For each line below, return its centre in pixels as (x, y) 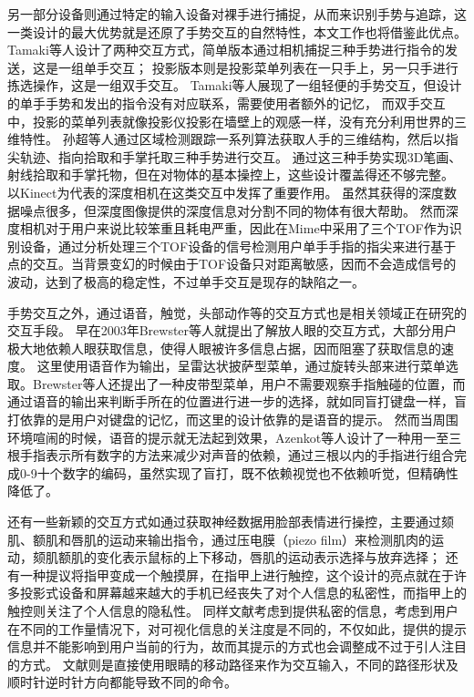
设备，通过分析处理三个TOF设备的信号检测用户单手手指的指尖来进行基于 (238, 246)
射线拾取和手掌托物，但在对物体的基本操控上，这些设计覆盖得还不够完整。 (231, 174)
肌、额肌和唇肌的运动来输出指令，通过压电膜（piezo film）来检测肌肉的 (220, 539)
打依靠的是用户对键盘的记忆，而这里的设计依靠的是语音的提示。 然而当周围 (233, 420)
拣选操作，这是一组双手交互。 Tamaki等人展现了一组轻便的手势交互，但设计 (235, 85)
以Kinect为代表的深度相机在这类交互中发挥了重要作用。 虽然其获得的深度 (226, 192)
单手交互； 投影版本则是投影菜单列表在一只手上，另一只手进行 (271, 67)
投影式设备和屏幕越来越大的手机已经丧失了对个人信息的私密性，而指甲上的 (243, 593)
